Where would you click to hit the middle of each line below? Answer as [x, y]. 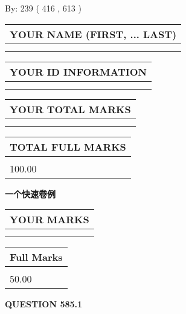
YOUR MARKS [50, 220]
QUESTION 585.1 [44, 304]
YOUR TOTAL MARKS [70, 109]
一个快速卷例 [30, 193]
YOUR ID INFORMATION [78, 71]
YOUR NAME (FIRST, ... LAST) [93, 34]
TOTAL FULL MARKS [68, 146]
